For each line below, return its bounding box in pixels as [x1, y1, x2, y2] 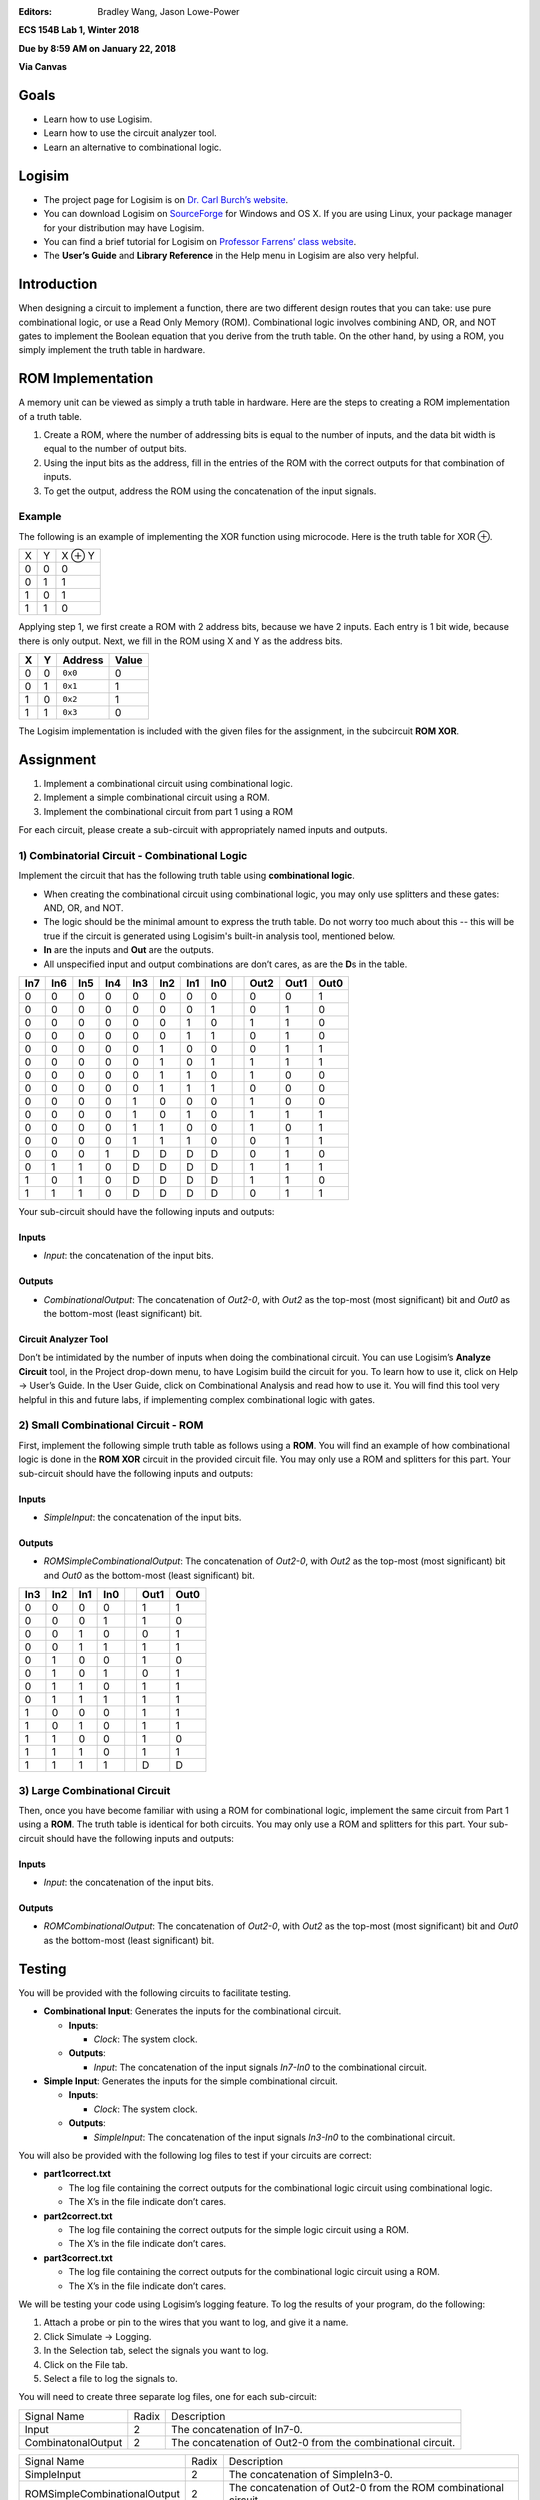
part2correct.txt [43, 2210, 113, 2222]
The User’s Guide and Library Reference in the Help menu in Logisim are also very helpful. [43, 250, 419, 262]
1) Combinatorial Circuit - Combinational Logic [18, 848, 248, 862]
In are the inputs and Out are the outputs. [43, 944, 214, 956]
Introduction [18, 276, 98, 293]
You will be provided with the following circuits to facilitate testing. [18, 1986, 292, 1999]
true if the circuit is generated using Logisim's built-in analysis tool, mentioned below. [43, 930, 396, 942]
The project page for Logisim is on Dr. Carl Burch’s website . [43, 193, 289, 205]
